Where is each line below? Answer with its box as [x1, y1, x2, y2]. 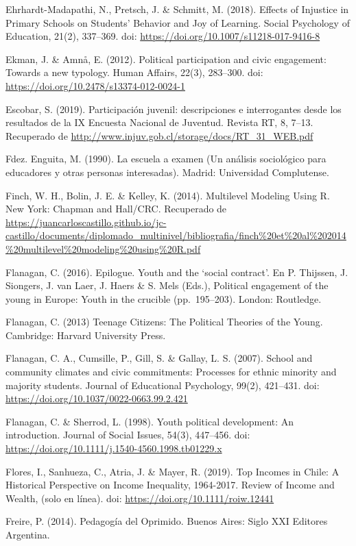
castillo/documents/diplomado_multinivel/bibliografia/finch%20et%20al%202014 [5, 228, 346, 243]
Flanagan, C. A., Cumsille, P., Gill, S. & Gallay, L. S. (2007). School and [5, 351, 313, 365]
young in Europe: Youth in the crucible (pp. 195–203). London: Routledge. [5, 291, 322, 306]
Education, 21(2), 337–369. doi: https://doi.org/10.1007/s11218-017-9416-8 [5, 29, 320, 43]
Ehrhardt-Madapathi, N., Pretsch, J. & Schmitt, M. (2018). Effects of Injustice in [5, 2, 349, 16]
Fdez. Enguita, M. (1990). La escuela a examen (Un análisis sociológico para [5, 151, 327, 166]
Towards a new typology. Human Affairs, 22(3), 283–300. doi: [5, 65, 263, 79]
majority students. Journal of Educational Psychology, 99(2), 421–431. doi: [5, 377, 320, 392]
